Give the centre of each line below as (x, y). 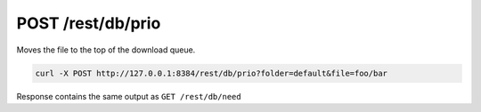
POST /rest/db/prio (89, 23)
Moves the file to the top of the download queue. (106, 50)
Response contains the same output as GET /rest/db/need (129, 96)
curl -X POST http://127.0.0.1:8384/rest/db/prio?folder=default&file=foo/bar (211, 73)
